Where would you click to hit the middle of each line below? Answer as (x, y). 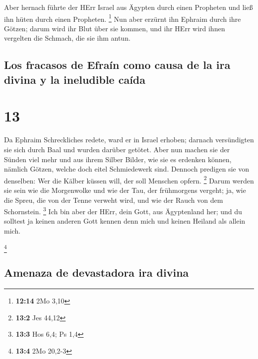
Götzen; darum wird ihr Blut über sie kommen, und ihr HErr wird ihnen (115, 28)
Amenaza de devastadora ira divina (97, 272)
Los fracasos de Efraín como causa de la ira (117, 65)
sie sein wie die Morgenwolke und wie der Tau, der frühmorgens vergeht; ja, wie (125, 190)
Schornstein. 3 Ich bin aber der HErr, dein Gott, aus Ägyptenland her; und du (123, 210)
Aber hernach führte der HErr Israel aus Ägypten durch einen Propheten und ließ (129, 7)
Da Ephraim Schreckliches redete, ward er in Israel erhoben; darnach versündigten (129, 140)
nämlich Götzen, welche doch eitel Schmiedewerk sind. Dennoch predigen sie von (127, 169)
